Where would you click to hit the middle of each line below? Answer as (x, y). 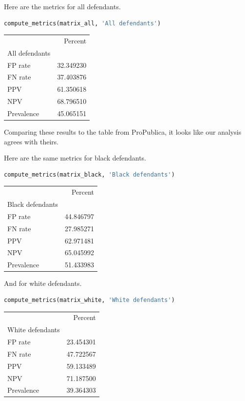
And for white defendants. (43, 283)
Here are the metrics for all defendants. (62, 6)
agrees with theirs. (31, 141)
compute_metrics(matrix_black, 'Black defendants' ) (89, 174)
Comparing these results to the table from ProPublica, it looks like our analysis (123, 132)
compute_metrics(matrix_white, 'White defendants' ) (89, 300)
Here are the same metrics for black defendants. (75, 158)
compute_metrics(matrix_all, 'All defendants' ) (83, 23)
